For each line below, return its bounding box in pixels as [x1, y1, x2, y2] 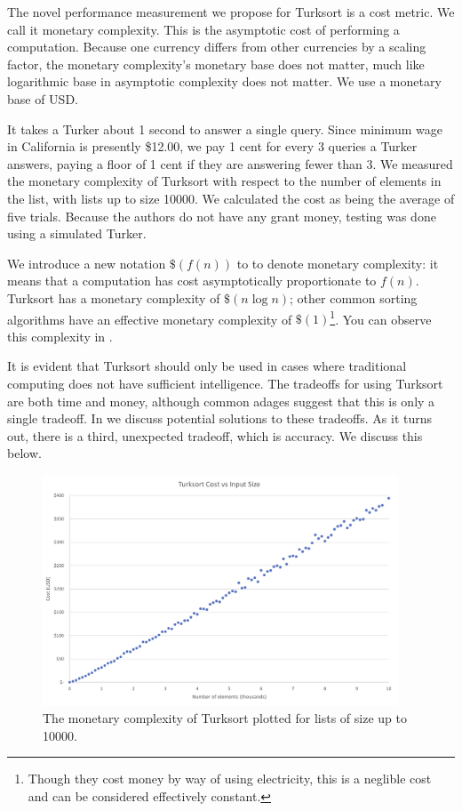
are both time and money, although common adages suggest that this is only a [7, 391, 435, 410]
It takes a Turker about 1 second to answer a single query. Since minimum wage [7, 119, 443, 138]
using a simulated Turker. [7, 224, 147, 243]
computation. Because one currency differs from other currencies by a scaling [7, 37, 426, 56]
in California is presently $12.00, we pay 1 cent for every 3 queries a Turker [7, 137, 418, 156]
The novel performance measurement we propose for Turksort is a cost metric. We [7, 3, 455, 20]
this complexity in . [7, 326, 113, 345]
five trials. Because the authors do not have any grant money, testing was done [7, 206, 436, 225]
